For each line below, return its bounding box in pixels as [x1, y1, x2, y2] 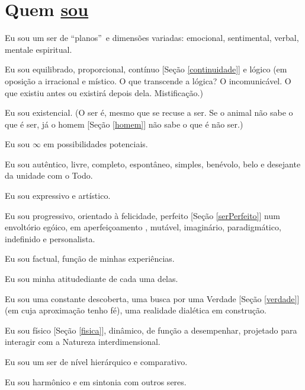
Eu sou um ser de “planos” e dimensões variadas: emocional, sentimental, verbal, [5, 31, 299, 44]
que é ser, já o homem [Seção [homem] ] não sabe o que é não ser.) [5, 118, 243, 130]
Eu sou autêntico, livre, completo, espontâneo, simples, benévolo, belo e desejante [5, 157, 301, 170]
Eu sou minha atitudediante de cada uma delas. [5, 272, 178, 285]
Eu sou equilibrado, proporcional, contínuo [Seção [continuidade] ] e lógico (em [5, 63, 287, 75]
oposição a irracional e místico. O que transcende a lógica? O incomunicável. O [5, 74, 291, 87]
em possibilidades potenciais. [43, 138, 148, 150]
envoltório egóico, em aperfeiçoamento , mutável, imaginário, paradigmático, [5, 221, 281, 233]
